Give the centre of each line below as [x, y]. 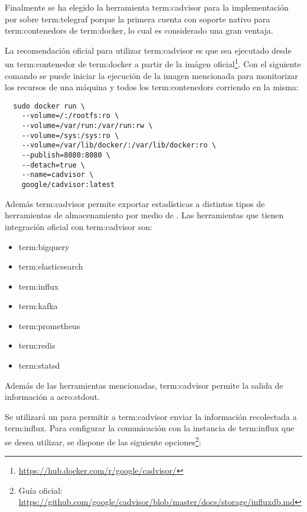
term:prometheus [49, 325]
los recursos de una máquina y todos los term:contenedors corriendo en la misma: [152, 87]
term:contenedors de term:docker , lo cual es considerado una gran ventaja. [139, 30]
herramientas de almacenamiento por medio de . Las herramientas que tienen [144, 215]
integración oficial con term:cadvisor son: [79, 226]
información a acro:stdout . [52, 397]
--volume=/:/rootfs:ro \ [70, 116]
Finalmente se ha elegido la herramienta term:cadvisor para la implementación [147, 7]
